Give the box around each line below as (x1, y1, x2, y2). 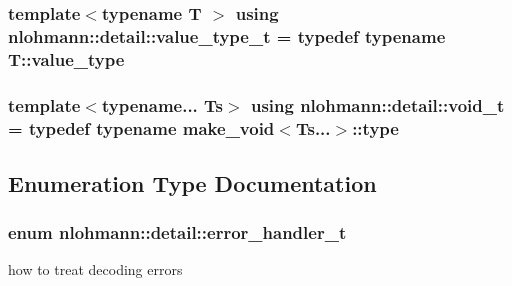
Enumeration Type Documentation (8, 167, 377, 198)
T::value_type (8, 46, 125, 71)
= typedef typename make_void (8, 115, 275, 140)
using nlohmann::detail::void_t (250, 92, 505, 117)
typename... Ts (101, 92, 224, 117)
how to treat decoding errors (8, 259, 183, 280)
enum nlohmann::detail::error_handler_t (8, 220, 347, 245)
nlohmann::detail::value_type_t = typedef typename (8, 23, 446, 48)
